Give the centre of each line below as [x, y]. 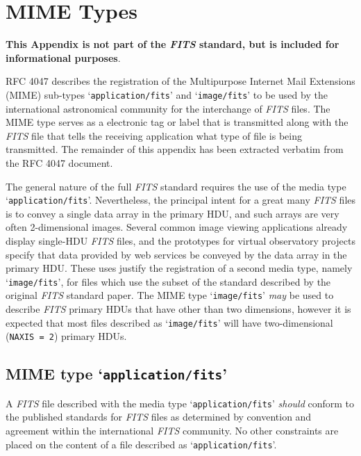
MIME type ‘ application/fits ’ [116, 374]
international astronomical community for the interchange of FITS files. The [168, 108]
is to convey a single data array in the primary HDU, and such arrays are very [173, 213]
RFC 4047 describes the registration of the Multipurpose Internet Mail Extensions [180, 81]
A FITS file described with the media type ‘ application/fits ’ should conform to [180, 403]
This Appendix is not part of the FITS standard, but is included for [173, 44]
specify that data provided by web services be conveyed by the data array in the [176, 254]
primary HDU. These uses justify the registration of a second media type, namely [179, 268]
